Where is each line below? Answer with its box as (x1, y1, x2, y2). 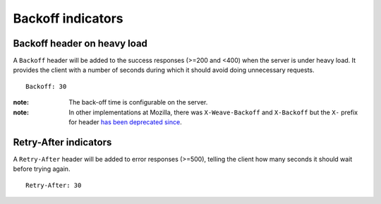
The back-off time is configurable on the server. (68, 98, 208, 107)
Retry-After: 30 (25, 181, 82, 189)
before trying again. (13, 164, 71, 173)
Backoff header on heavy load (13, 37, 148, 49)
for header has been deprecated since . (68, 118, 183, 126)
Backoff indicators (13, 11, 123, 26)
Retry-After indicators (13, 136, 112, 148)
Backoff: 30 (25, 82, 67, 90)
